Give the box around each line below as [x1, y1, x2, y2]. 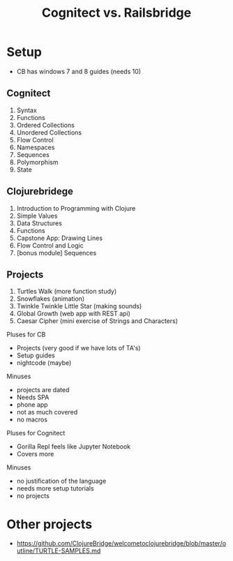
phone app [16, 401, 48, 409]
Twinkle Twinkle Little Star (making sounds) [16, 302, 142, 311]
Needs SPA [16, 393, 50, 402]
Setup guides [16, 351, 55, 360]
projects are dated [16, 386, 70, 394]
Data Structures [16, 218, 62, 227]
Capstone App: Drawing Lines [16, 234, 103, 242]
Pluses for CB [6, 330, 46, 339]
